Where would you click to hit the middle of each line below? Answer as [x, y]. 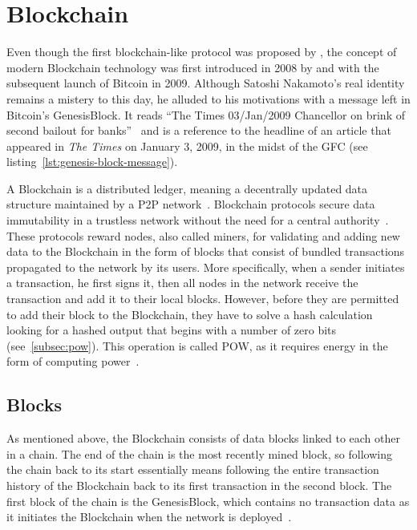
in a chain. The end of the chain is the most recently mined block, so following [199, 453]
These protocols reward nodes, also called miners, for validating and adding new [203, 235]
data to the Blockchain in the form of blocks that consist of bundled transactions [206, 251]
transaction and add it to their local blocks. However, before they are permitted [203, 299]
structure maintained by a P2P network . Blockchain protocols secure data [191, 204]
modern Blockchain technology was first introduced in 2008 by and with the [193, 67]
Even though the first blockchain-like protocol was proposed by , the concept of [202, 52]
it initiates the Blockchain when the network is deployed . [149, 517]
